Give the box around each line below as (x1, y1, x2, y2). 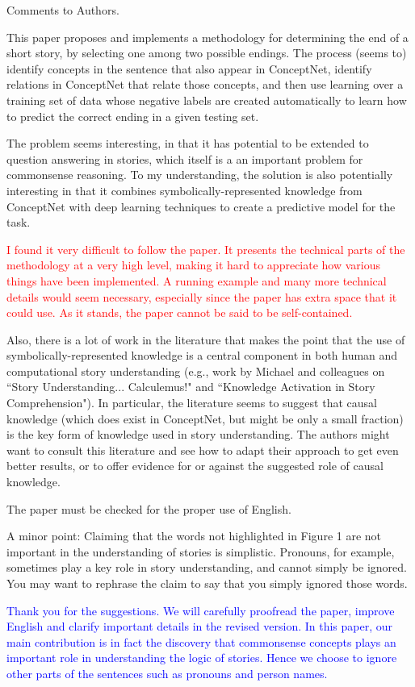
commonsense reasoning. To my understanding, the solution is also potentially (6, 166, 393, 183)
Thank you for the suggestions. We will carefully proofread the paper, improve (6, 602, 395, 618)
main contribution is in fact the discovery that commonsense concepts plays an (6, 633, 396, 650)
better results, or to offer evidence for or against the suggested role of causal (6, 457, 384, 474)
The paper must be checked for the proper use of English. (6, 500, 291, 517)
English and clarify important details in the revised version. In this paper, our (6, 618, 393, 635)
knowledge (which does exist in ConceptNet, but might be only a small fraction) (6, 410, 404, 427)
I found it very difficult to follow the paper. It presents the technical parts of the (6, 240, 405, 257)
